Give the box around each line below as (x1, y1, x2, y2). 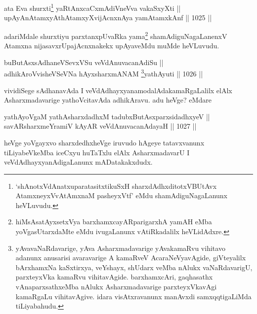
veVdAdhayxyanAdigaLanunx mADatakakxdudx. (4, 157, 153, 167)
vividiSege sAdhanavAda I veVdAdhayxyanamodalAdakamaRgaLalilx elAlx (4, 85, 232, 95)
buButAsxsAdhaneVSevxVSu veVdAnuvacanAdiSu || (4, 57, 164, 67)
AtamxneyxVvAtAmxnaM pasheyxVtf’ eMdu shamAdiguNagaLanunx (15, 190, 227, 201)
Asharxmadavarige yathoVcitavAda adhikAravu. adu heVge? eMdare (4, 95, 212, 105)
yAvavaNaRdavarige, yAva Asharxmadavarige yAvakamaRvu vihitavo (15, 243, 225, 253)
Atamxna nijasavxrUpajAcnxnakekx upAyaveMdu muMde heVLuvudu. (4, 40, 219, 51)
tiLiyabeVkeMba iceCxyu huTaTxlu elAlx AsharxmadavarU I (4, 147, 190, 157)
